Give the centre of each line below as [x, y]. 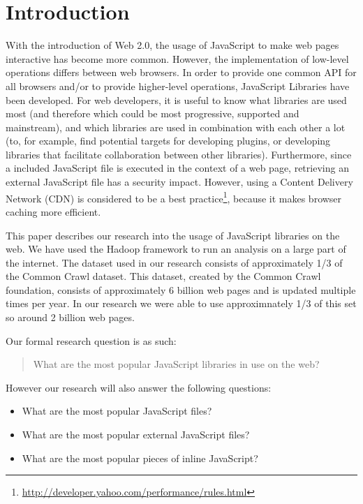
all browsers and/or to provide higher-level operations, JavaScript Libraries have [178, 86]
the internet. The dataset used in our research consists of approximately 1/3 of [174, 262]
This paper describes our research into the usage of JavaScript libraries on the [173, 235]
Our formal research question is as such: [91, 340]
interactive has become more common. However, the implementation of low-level [177, 58]
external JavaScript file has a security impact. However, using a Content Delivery [179, 182]
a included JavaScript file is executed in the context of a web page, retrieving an [177, 168]
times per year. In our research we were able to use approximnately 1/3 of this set [181, 303]
